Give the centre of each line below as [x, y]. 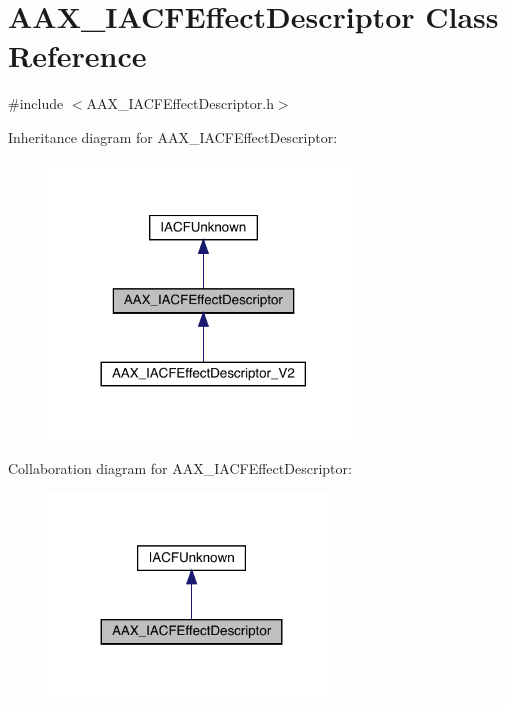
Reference [77, 55]
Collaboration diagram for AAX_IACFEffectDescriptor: [180, 467]
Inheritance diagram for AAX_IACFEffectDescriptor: [173, 136]
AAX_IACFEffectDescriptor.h [180, 103]
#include [36, 103]
